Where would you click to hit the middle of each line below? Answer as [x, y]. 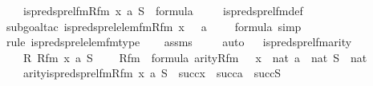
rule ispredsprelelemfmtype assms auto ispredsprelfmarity [179, 42]
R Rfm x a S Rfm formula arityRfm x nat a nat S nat [195, 57]
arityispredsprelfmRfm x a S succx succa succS [152, 73]
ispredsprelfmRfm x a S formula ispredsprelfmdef [163, 10]
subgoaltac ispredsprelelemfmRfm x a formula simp [154, 26]
